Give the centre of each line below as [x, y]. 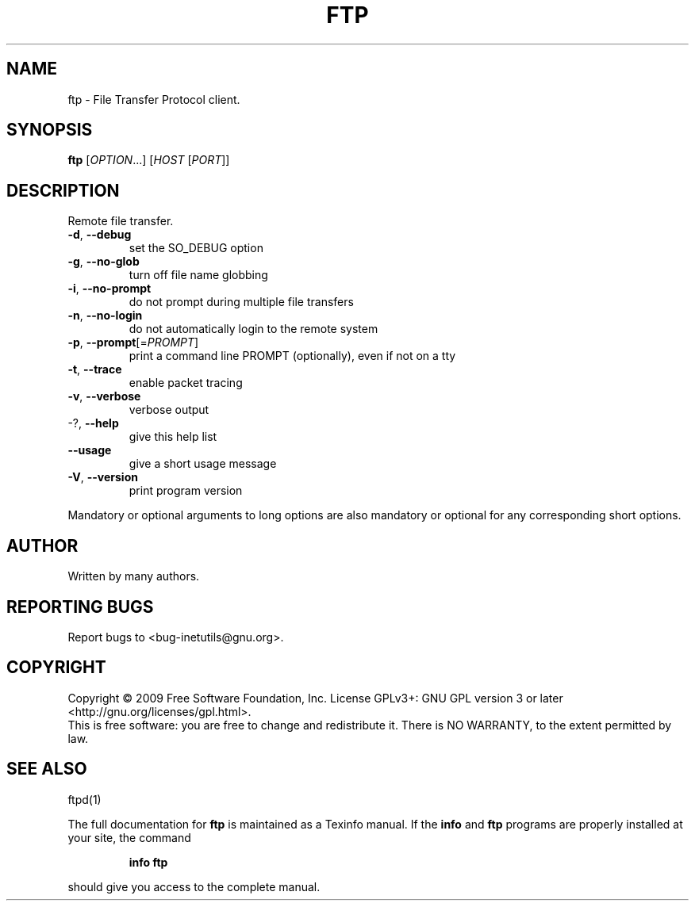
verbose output [169, 410]
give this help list [173, 437]
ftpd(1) [84, 799]
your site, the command [129, 837]
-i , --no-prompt [109, 289]
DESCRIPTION [63, 190]
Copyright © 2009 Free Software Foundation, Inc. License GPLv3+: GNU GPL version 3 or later [315, 698]
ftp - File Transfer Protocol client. [154, 99]
